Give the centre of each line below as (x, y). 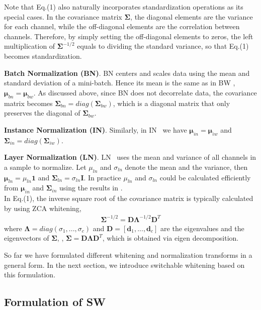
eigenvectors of (27, 238)
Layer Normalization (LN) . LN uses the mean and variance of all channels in (130, 157)
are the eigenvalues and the (202, 228)
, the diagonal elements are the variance (192, 16)
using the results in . (91, 188)
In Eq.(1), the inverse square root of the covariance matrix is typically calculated (129, 198)
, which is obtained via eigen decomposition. (170, 238)
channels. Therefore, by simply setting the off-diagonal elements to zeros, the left (129, 36)
